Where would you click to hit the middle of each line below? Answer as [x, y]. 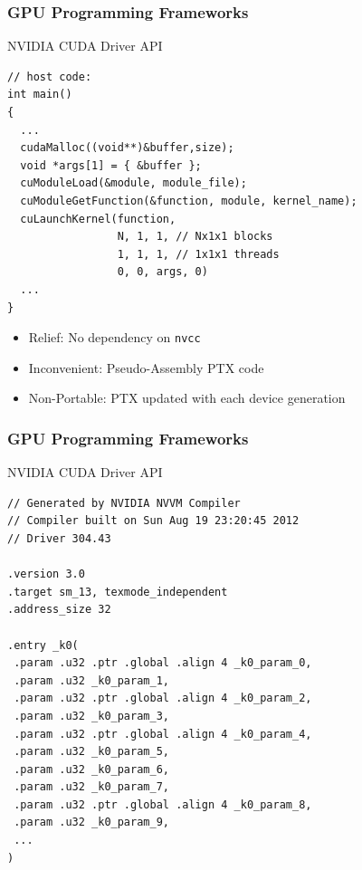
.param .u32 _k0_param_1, [91, 680]
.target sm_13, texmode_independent [118, 592]
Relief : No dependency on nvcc [114, 337]
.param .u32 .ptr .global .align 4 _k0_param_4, [163, 734]
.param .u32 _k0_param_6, [91, 769]
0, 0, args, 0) [162, 272]
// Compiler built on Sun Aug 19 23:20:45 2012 [153, 521]
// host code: [50, 76]
